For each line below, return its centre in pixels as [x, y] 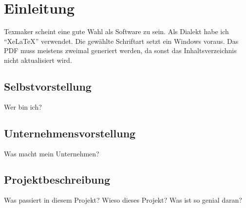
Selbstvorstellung [48, 86]
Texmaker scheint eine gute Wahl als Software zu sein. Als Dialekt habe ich [116, 31]
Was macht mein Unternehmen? [52, 153]
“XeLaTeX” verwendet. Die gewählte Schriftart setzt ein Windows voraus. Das [121, 41]
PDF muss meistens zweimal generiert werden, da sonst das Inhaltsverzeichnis [120, 50]
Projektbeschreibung [57, 180]
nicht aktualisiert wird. [38, 60]
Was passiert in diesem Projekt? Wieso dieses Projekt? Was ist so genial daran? [123, 200]
